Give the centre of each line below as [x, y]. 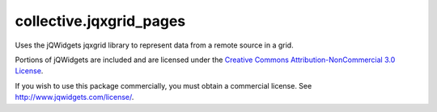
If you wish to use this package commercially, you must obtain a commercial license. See [163, 85]
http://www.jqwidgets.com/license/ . [74, 97]
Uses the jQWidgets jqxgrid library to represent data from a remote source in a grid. [155, 45]
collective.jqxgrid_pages [100, 21]
